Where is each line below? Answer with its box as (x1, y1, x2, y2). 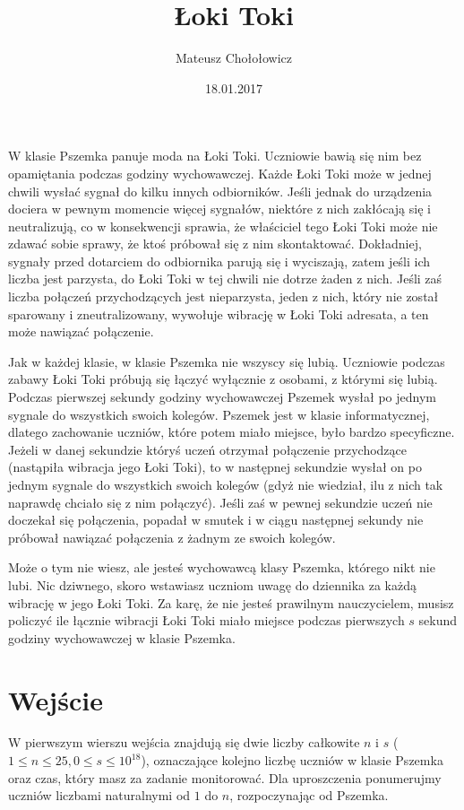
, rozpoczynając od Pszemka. (229, 786, 389, 805)
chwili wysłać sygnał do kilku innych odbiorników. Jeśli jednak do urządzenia (8, 181, 433, 200)
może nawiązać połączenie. (8, 322, 154, 341)
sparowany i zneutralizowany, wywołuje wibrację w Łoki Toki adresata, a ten (8, 304, 429, 323)
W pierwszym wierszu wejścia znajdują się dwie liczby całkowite (8, 733, 360, 752)
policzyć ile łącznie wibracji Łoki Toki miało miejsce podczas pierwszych (8, 611, 405, 630)
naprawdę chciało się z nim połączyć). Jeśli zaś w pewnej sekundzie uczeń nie (8, 492, 433, 511)
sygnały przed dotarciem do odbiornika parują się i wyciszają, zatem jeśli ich (8, 251, 431, 270)
